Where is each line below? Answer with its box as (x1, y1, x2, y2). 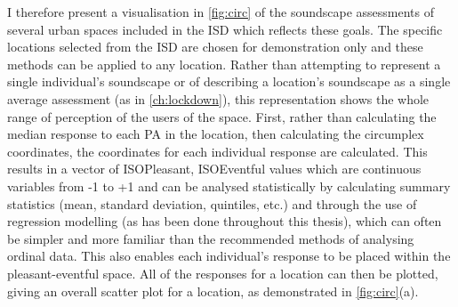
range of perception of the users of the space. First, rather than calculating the (7, 107, 437, 125)
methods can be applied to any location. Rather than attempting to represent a (7, 54, 441, 73)
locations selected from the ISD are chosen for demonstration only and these (7, 37, 423, 56)
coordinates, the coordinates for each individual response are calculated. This (7, 141, 428, 160)
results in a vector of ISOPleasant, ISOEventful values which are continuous (7, 159, 422, 178)
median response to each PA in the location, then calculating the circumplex (7, 125, 424, 143)
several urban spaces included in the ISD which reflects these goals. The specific (7, 20, 443, 38)
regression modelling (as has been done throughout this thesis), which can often (7, 212, 442, 230)
